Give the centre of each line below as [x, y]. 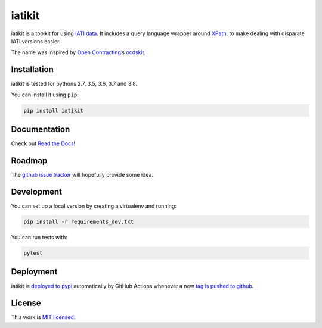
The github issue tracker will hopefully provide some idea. [82, 175]
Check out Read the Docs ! [43, 143]
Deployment [34, 272]
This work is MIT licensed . [43, 317]
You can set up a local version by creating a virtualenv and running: [94, 206]
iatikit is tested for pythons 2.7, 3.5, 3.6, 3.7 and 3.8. [74, 84]
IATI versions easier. [36, 41]
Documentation [41, 129]
